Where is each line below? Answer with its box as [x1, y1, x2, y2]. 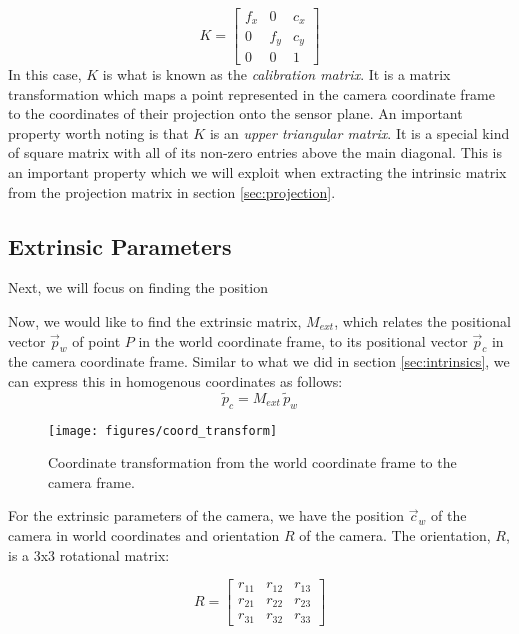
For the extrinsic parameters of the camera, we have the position [8, 505, 405, 526]
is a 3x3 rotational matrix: [8, 544, 170, 565]
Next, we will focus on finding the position [8, 277, 268, 298]
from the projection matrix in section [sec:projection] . [8, 181, 336, 202]
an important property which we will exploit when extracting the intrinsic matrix [8, 161, 507, 182]
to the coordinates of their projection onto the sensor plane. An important [8, 103, 463, 124]
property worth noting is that [8, 122, 189, 143]
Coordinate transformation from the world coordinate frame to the [48, 452, 457, 473]
